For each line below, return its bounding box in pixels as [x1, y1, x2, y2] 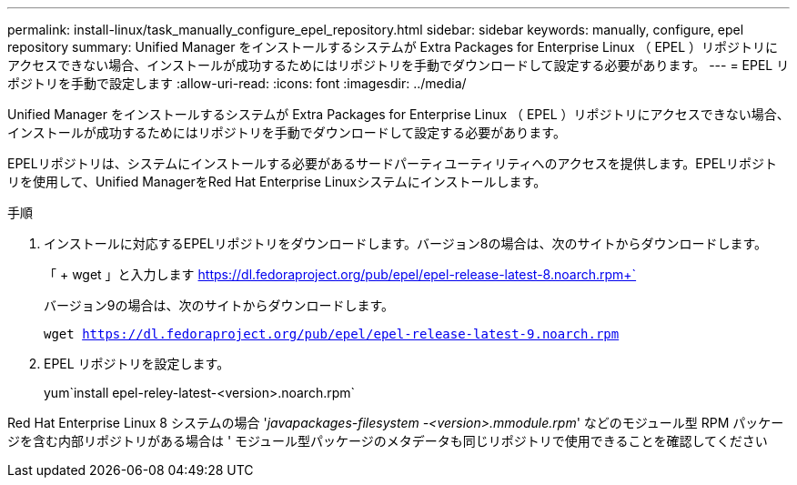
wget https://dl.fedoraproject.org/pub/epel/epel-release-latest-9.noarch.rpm [44, 327, 620, 341]
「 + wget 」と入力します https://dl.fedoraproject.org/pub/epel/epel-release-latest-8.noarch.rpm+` [44, 267, 637, 282]
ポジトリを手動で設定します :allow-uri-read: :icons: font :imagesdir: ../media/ [7, 76, 467, 91]
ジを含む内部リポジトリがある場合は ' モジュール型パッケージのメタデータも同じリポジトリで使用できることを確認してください [7, 433, 768, 449]
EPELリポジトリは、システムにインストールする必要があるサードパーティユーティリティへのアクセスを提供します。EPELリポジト [7, 156, 778, 171]
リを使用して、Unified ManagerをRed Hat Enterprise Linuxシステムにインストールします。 [7, 174, 547, 189]
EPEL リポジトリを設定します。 [44, 356, 230, 371]
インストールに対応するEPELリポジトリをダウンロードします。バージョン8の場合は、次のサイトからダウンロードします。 [44, 236, 767, 251]
